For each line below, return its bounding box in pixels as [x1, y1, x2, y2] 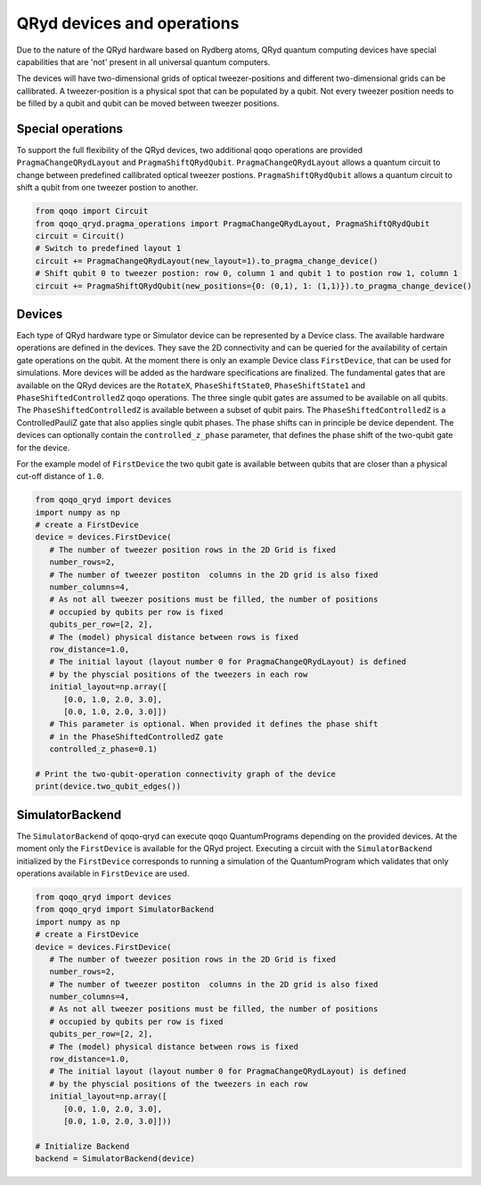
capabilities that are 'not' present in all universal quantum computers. [16, 56, 271, 67]
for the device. [16, 442, 70, 453]
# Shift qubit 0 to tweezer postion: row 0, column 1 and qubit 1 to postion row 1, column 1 [35, 268, 459, 279]
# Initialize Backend [35, 1140, 130, 1151]
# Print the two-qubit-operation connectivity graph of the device [35, 768, 337, 779]
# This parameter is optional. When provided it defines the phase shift [49, 719, 379, 729]
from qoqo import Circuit [35, 206, 149, 216]
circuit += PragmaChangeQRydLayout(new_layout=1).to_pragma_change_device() [35, 256, 379, 266]
